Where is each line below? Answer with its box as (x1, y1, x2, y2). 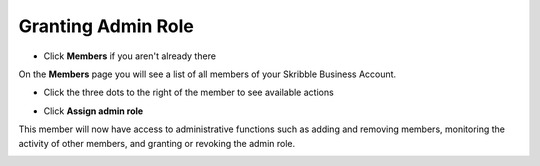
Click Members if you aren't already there (43, 50, 217, 62)
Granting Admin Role (18, 15, 194, 37)
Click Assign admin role (43, 105, 144, 117)
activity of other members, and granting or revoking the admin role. (18, 137, 295, 149)
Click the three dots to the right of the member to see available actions (43, 86, 334, 99)
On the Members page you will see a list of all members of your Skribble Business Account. (18, 68, 397, 80)
